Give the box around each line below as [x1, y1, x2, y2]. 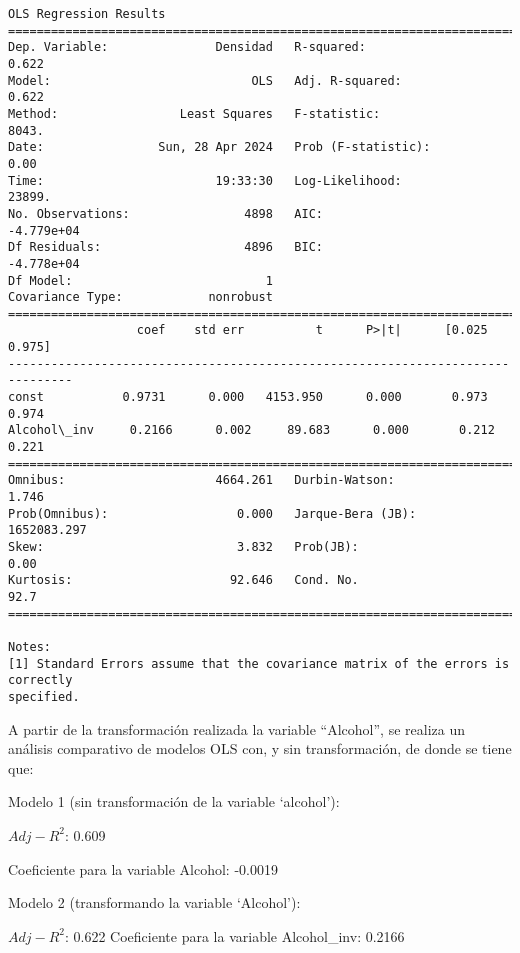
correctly [8, 673, 73, 688]
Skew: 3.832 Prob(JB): [8, 540, 359, 554]
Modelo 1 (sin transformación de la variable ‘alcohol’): [8, 791, 340, 812]
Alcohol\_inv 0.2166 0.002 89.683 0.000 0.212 [8, 423, 495, 438]
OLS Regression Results [8, 7, 166, 21]
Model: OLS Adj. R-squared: [8, 73, 402, 88]
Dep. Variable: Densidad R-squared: [8, 40, 366, 55]
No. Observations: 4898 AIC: [8, 206, 323, 221]
